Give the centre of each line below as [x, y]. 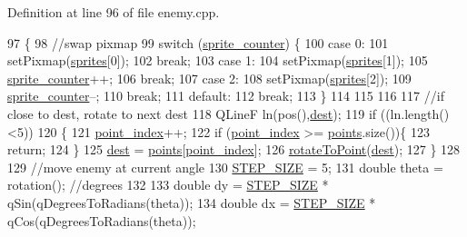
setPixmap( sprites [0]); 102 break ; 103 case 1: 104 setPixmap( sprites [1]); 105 [218, 60]
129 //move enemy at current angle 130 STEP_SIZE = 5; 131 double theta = [225, 167]
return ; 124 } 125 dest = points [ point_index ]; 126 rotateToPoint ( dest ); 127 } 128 [234, 149]
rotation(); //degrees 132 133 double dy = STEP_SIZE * [168, 185]
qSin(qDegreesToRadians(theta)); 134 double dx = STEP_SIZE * [192, 202]
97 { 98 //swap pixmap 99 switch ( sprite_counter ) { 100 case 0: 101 [198, 42]
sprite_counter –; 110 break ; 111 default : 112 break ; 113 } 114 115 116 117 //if [226, 96]
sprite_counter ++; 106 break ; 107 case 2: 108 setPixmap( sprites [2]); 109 [209, 78]
